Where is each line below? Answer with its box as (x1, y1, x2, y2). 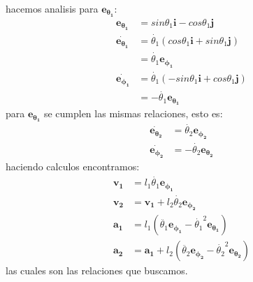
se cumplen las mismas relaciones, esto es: (43, 106, 223, 121)
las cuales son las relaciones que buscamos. (6, 263, 188, 278)
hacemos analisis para (6, 1, 99, 15)
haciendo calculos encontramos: (6, 159, 140, 174)
